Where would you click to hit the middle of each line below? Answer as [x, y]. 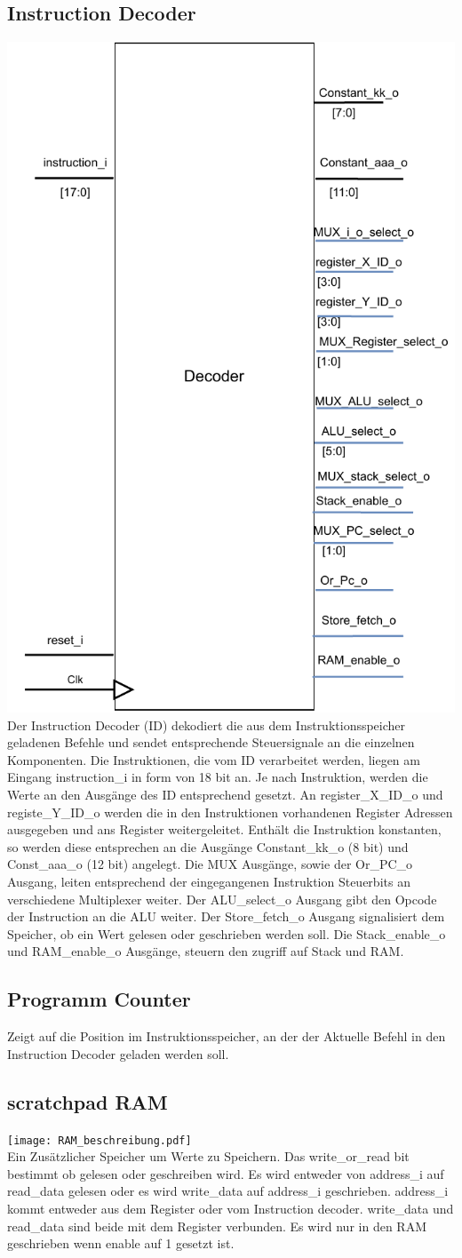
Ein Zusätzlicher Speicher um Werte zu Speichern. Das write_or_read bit [208, 1156]
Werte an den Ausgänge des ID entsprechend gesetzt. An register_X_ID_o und [225, 795]
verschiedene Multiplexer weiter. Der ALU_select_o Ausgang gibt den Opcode [222, 899]
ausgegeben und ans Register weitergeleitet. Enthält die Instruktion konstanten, [224, 829]
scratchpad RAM [88, 1101]
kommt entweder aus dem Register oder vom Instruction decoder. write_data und [231, 1209]
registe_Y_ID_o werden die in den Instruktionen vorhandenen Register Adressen [230, 812]
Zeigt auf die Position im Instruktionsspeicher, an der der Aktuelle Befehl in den [227, 1036]
